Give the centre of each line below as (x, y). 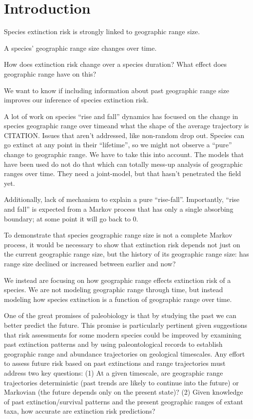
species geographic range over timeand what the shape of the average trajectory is (126, 126)
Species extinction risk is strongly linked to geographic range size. (102, 31)
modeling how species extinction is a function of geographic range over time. (118, 299)
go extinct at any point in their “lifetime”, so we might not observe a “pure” (118, 145)
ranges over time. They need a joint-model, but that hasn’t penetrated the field (123, 173)
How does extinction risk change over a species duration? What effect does (116, 64)
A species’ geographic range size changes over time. (80, 48)
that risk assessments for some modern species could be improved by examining (123, 334)
